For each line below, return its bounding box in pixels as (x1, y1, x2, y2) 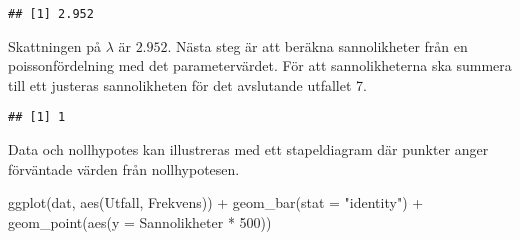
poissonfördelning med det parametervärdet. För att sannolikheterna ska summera (8, 55, 512, 76)
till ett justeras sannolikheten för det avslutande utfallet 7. (8, 74, 367, 95)
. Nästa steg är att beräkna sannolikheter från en (167, 35, 468, 56)
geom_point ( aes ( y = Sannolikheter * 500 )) (8, 211, 272, 232)
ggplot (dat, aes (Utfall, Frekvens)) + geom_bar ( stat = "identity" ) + (8, 192, 424, 213)
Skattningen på (8, 35, 101, 56)
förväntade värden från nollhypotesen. (8, 158, 240, 179)
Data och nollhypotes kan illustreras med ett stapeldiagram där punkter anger (8, 139, 489, 160)
